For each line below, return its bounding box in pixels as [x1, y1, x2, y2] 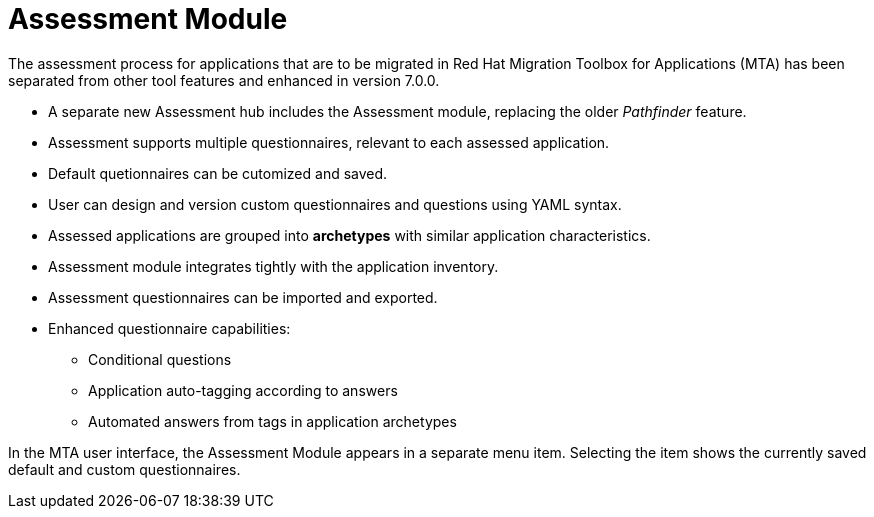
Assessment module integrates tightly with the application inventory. [48, 257, 499, 275]
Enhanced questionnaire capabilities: [48, 319, 291, 337]
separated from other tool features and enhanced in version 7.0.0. [8, 71, 440, 89]
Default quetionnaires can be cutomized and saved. [48, 164, 388, 182]
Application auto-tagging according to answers [88, 381, 398, 399]
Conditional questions [88, 350, 232, 368]
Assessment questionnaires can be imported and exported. [48, 288, 438, 306]
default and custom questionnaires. [8, 460, 241, 478]
